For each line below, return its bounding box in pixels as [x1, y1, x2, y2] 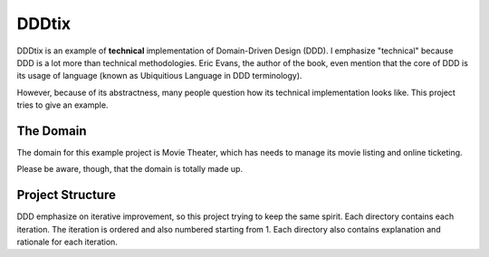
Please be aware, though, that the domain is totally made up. [16, 164, 244, 175]
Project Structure [16, 187, 117, 203]
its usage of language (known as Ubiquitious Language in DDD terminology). [16, 71, 302, 81]
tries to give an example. [16, 100, 109, 110]
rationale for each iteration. [16, 236, 118, 248]
